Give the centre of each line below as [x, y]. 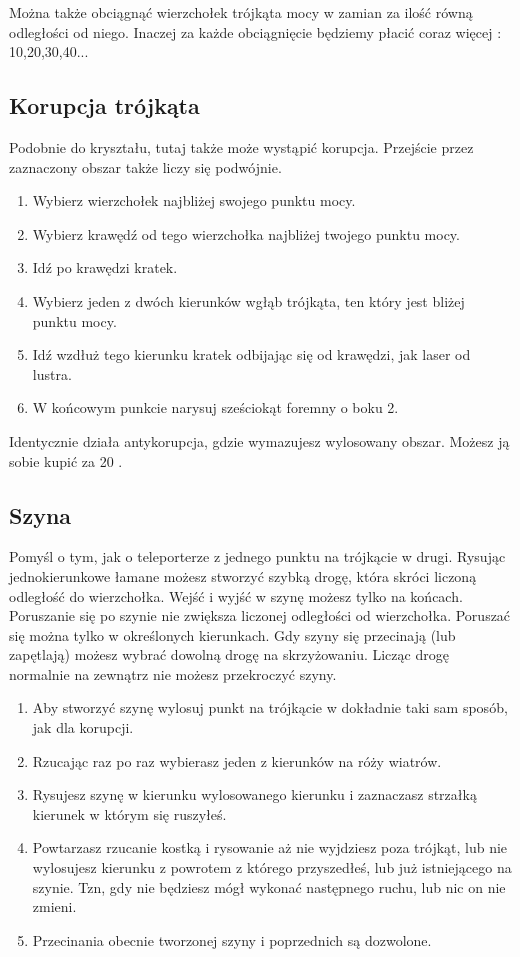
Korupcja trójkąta [104, 105]
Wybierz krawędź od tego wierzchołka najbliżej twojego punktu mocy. [246, 233]
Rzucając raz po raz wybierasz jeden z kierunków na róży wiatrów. [237, 760]
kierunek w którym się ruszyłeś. [129, 813]
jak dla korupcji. [83, 727]
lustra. [52, 373]
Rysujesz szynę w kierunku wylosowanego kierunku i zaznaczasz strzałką [254, 794]
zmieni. [54, 906]
